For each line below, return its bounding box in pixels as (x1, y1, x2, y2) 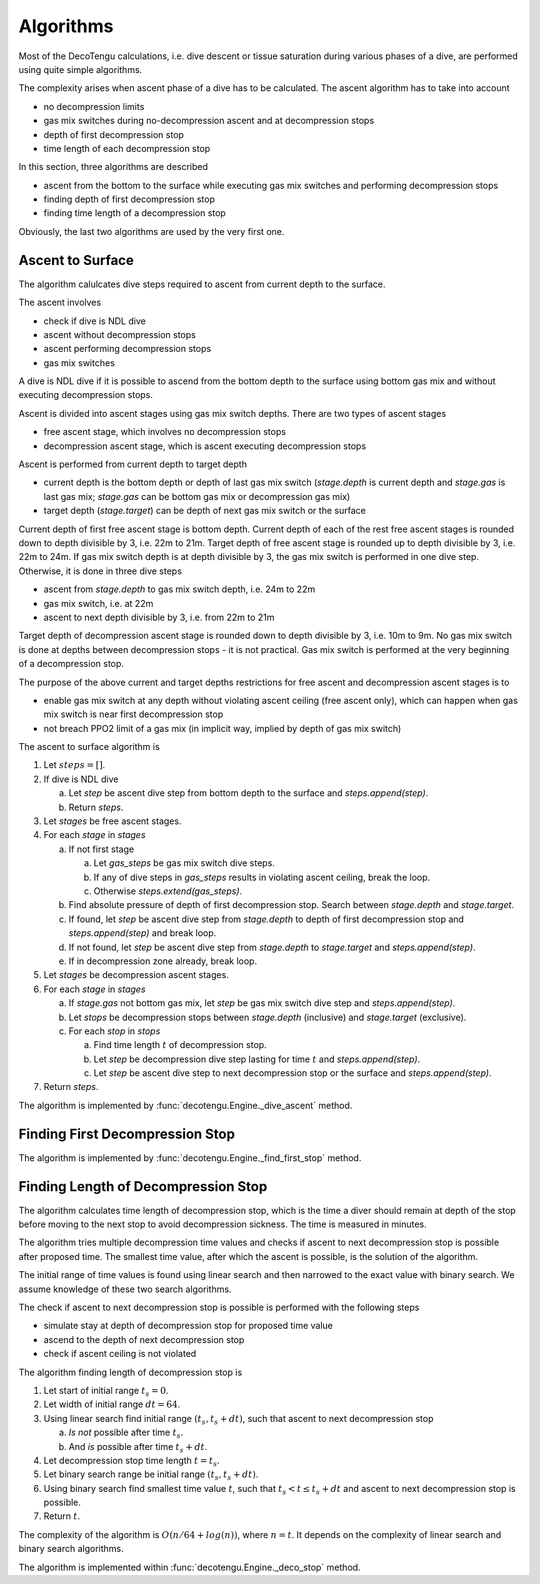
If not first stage (68, 843, 135, 855)
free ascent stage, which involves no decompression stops (43, 426, 287, 438)
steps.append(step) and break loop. (68, 927, 217, 939)
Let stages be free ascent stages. (43, 815, 182, 827)
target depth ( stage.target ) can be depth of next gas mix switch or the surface (43, 505, 367, 517)
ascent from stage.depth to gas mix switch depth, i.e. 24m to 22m (43, 583, 316, 595)
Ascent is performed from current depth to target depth (18, 458, 247, 470)
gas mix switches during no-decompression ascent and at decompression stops (43, 115, 375, 127)
